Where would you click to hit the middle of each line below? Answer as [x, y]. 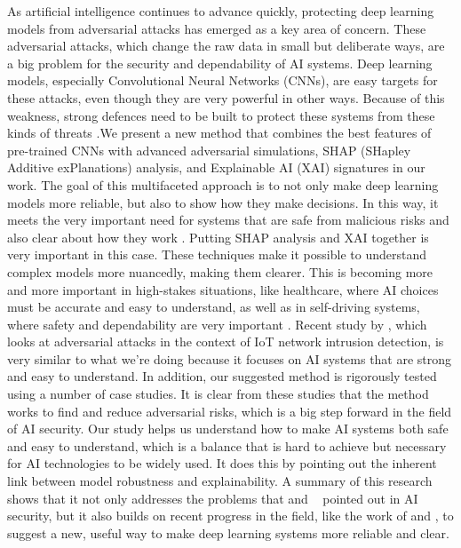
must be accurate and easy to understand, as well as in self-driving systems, [214, 307]
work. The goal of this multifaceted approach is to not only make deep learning [223, 184]
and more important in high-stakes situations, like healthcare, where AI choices [223, 289]
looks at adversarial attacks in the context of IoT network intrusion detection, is [226, 342]
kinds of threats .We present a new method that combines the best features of [219, 133]
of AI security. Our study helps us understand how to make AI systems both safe [228, 429]
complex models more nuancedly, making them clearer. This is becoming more [220, 271]
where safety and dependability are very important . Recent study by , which [217, 324]
